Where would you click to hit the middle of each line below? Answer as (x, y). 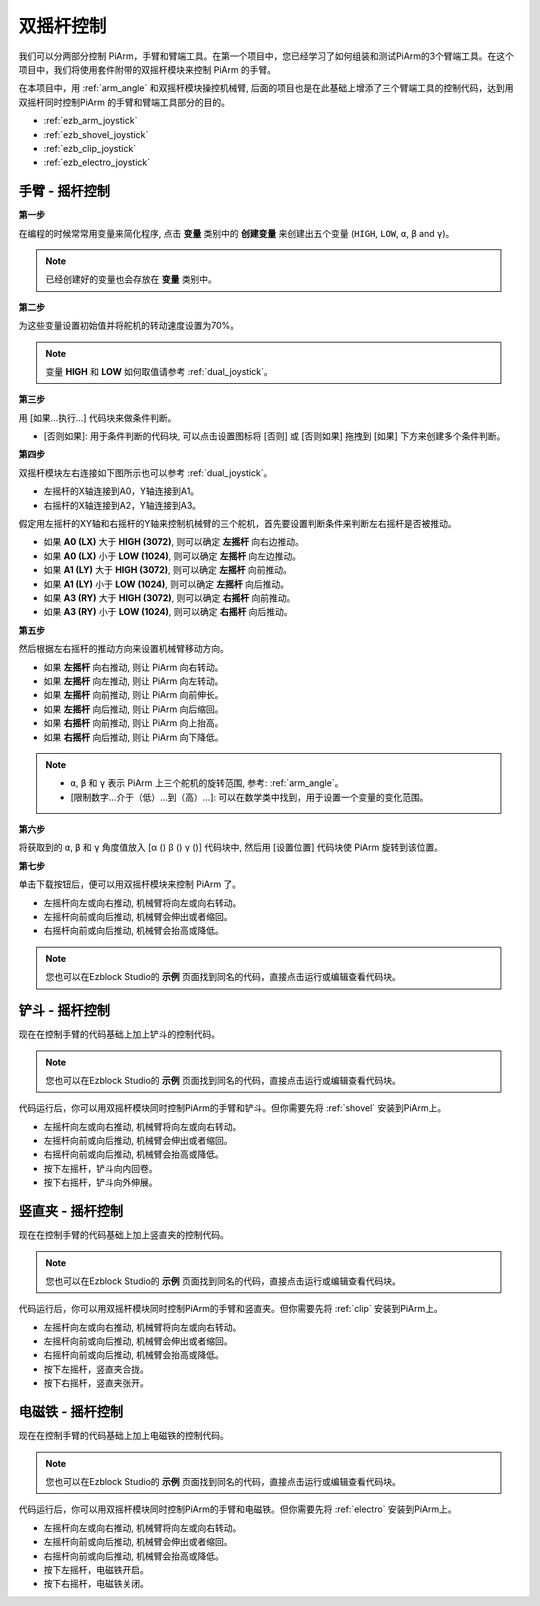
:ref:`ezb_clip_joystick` (90, 148)
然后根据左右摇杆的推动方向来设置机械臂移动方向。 (123, 649)
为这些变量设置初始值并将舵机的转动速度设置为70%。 (129, 326)
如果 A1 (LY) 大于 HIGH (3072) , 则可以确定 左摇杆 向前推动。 (167, 570)
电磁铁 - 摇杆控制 (71, 1411)
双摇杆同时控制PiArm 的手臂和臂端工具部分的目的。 (124, 102)
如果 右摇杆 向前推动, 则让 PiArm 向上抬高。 (133, 723)
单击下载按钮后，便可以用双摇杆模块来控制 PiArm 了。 (130, 884)
